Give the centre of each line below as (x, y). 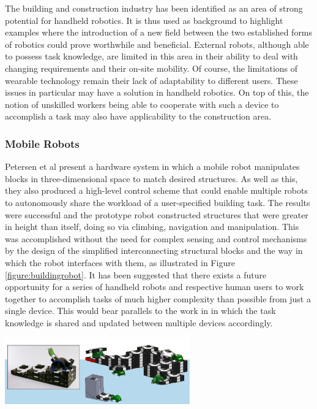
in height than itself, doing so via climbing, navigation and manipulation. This (152, 227)
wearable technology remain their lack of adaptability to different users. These (151, 80)
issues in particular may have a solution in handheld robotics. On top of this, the (157, 92)
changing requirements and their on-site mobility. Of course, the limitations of (151, 68)
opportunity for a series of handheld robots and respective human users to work (155, 287)
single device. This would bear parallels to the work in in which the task (140, 311)
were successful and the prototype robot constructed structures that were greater (157, 214)
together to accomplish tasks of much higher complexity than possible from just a (158, 298)
